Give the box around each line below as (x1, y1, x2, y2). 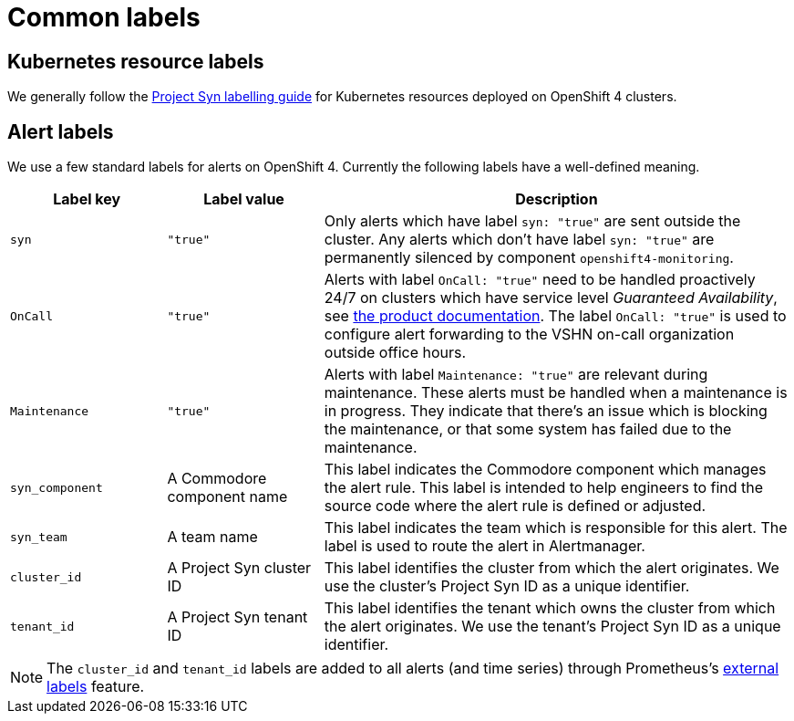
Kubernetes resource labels (7, 49, 264, 73)
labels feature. (46, 677, 145, 696)
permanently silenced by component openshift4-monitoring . (324, 248, 734, 267)
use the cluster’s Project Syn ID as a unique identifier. (324, 577, 690, 596)
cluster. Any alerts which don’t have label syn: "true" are (324, 230, 715, 249)
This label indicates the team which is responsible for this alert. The (324, 518, 788, 538)
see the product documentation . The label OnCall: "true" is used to (324, 307, 787, 326)
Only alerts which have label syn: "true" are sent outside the (324, 212, 741, 231)
